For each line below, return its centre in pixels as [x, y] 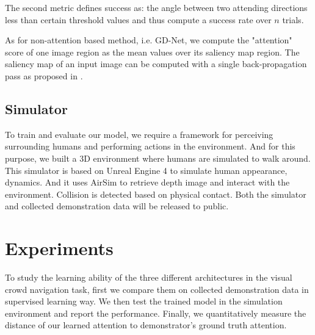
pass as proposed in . [44, 75]
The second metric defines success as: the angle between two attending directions [156, 7]
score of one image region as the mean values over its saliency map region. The [152, 52]
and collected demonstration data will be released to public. [117, 206]
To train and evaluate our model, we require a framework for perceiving [139, 134]
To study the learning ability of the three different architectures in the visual [149, 277]
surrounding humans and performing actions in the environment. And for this [150, 146]
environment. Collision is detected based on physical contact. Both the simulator [156, 194]
